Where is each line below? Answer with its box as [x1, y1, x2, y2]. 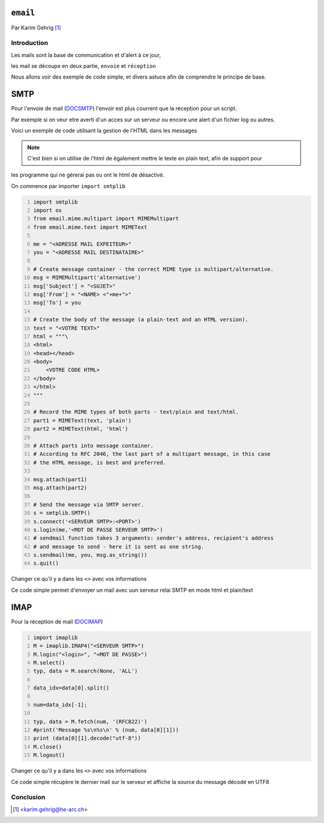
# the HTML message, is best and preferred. [33, 459, 166, 466]
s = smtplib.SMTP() [33, 509, 91, 517]
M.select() [33, 659, 65, 666]
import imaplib [33, 634, 78, 641]
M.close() [33, 743, 62, 750]
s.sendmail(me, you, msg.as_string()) [33, 551, 148, 559]
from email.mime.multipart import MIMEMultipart [33, 215, 179, 222]
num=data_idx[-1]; [33, 701, 88, 708]
